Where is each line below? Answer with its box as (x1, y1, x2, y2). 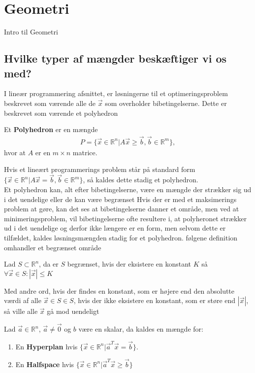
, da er (39, 259, 59, 269)
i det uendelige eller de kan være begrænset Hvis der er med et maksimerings (4, 194, 237, 204)
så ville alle (4, 306, 38, 316)
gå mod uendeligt (47, 306, 99, 316)
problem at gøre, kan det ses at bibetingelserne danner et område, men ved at (4, 203, 239, 214)
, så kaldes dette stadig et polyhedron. (83, 174, 198, 185)
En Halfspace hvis (15, 359, 74, 369)
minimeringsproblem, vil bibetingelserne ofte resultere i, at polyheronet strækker (4, 213, 247, 223)
